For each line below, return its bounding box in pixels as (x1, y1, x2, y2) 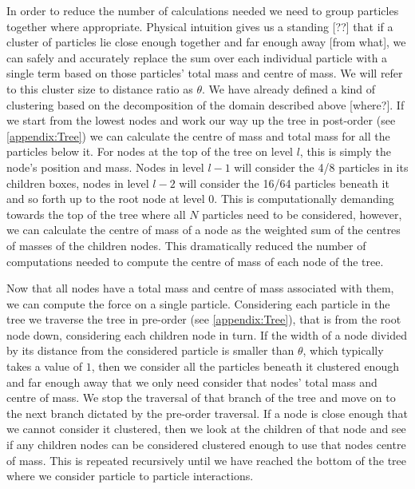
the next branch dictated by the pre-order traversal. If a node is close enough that (6, 404, 408, 421)
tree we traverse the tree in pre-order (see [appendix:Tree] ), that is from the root (6, 311, 401, 328)
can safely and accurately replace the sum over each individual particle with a (6, 49, 388, 66)
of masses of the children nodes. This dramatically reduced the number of (6, 237, 366, 253)
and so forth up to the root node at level (6, 190, 205, 207)
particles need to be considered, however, (202, 205, 402, 222)
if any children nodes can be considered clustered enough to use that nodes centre (6, 436, 406, 453)
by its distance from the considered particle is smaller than (6, 342, 294, 359)
